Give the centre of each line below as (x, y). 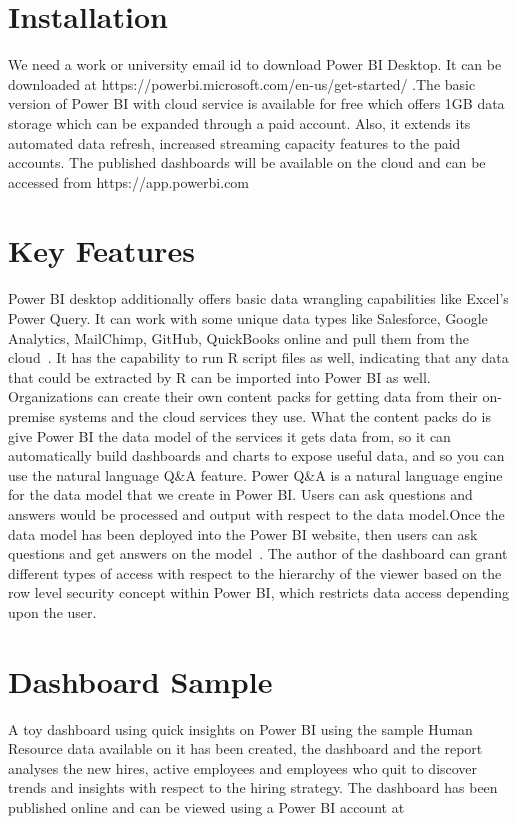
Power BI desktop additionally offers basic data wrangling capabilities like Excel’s (258, 298)
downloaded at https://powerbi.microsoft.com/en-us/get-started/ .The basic (242, 83)
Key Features (101, 250)
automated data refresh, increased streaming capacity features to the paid (234, 142)
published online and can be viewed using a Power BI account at (206, 807)
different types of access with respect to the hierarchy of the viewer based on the (255, 572)
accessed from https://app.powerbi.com (129, 181)
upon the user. (52, 611)
